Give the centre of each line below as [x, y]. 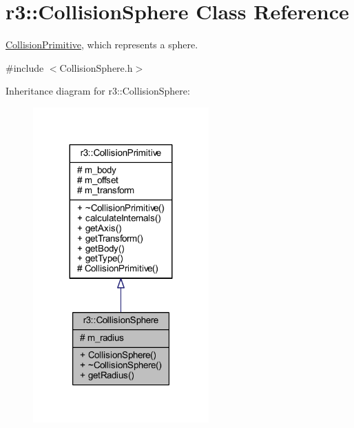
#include [25, 67]
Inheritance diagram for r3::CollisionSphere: [98, 91]
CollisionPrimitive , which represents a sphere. [102, 45]
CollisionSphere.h [96, 67]
